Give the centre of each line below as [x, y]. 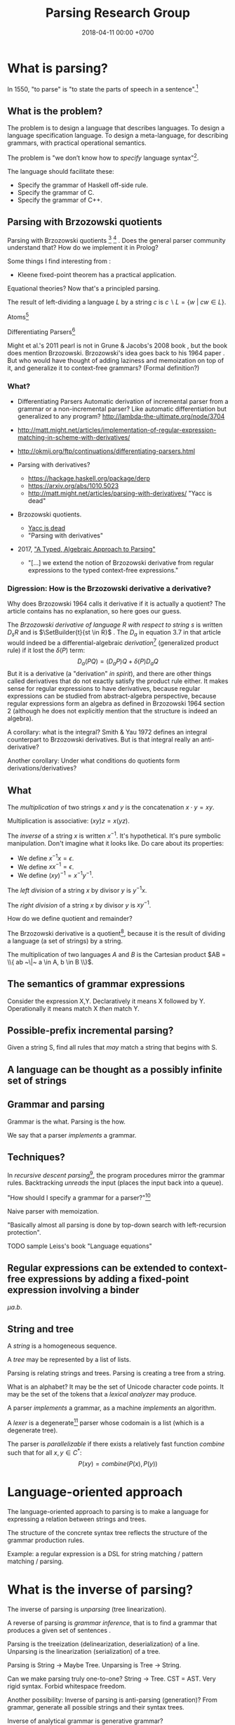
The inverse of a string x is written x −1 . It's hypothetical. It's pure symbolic [114, 835]
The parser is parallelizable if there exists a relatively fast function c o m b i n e [116, 1444]
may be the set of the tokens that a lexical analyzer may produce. [102, 1394]
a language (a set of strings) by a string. [65, 941]
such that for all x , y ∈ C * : [45, 1452]
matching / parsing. [35, 1561]
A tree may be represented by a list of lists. [69, 1360]
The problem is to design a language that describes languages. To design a [116, 128]
